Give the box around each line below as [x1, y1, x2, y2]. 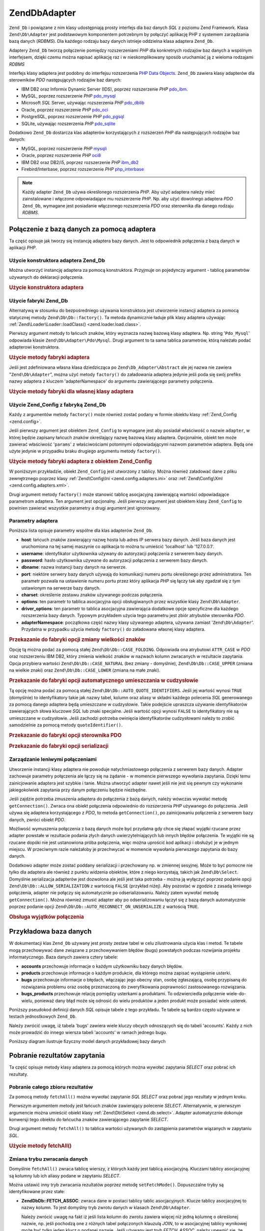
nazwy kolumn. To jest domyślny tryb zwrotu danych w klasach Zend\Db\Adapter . [21, 1204, 191, 1211]
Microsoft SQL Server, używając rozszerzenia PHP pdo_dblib [21, 100, 145, 106]
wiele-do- [226, 991, 246, 997]
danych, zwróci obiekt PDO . [9, 816, 66, 822]
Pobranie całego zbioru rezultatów [9, 1083, 93, 1090]
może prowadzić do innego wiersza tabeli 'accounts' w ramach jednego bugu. [9, 1030, 167, 1036]
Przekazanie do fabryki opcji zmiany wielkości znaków [9, 636, 146, 643]
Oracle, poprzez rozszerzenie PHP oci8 [21, 153, 101, 159]
